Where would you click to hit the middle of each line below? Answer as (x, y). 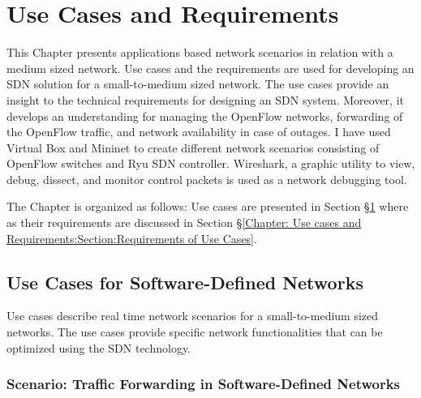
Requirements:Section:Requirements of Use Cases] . (132, 238)
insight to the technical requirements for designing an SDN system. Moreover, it (205, 99)
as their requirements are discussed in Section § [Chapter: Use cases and (184, 223)
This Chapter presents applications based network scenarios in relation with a (200, 52)
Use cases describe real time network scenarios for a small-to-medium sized (193, 316)
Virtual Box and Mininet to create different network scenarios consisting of (193, 147)
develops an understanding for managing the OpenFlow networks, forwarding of (205, 116)
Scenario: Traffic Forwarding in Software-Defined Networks (204, 384)
